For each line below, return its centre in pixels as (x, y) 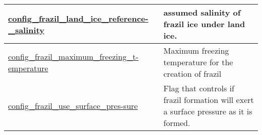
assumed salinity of (202, 12)
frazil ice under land (204, 24)
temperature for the (198, 62)
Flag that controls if (199, 88)
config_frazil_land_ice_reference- (78, 18)
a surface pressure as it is (208, 111)
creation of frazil (192, 74)
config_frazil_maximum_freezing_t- (73, 56)
